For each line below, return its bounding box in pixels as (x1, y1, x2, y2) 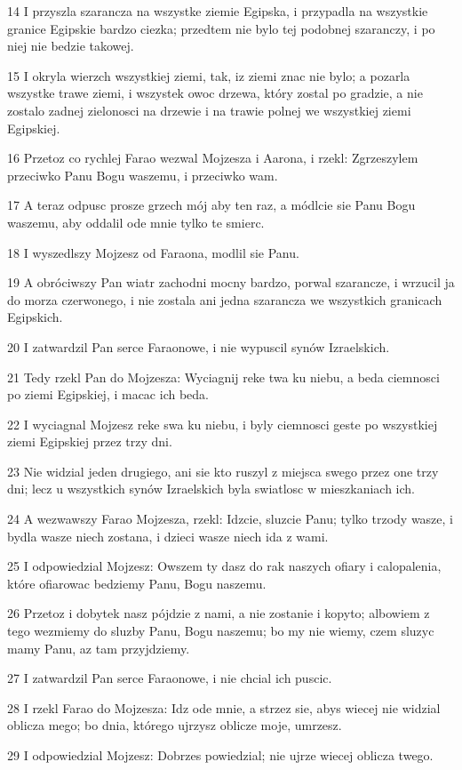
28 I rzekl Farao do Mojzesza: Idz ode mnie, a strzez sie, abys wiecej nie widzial (7, 698, 441, 717)
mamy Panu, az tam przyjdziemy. (7, 638, 190, 657)
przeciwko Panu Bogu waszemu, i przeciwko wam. (7, 165, 278, 184)
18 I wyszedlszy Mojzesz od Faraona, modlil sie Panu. (7, 243, 299, 261)
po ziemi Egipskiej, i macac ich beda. (7, 385, 209, 404)
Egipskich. (7, 308, 63, 326)
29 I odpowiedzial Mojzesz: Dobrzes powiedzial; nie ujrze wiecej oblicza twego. (7, 746, 434, 764)
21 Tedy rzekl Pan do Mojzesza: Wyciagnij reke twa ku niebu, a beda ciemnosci (7, 367, 440, 386)
